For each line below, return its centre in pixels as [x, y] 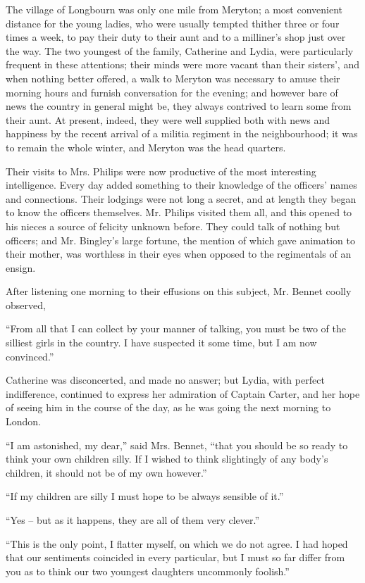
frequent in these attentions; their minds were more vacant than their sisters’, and [182, 64]
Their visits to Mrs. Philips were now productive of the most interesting [161, 171]
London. [23, 421]
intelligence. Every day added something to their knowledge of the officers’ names [181, 185]
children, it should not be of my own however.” [106, 472]
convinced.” [30, 356]
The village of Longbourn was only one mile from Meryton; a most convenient [174, 9]
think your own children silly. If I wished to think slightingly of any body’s [167, 459]
